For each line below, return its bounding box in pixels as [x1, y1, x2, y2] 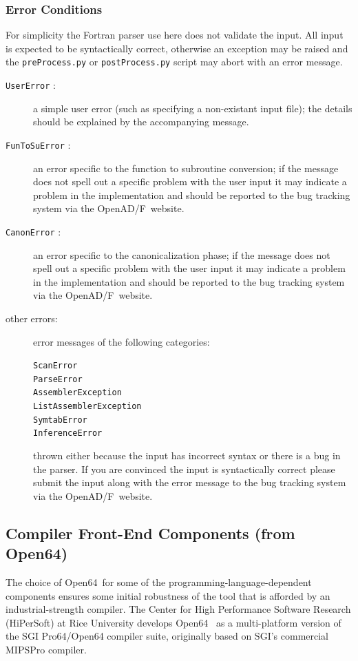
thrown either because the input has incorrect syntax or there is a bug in [33, 448, 341, 463]
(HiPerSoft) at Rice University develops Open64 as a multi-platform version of [6, 615, 341, 629]
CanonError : [6, 224, 61, 238]
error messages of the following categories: [33, 334, 210, 348]
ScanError [33, 361, 78, 371]
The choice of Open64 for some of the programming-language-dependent [6, 575, 312, 589]
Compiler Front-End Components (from [6, 522, 295, 543]
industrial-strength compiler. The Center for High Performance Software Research [6, 602, 351, 616]
